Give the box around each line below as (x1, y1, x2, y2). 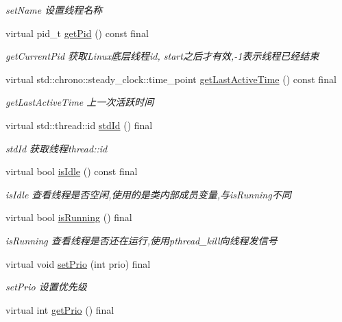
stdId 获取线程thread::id (5, 141, 108, 155)
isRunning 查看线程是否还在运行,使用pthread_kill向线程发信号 (5, 233, 278, 247)
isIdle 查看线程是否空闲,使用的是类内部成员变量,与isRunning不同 (5, 187, 291, 201)
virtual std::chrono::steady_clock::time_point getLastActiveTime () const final (5, 71, 337, 86)
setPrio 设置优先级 (5, 279, 87, 294)
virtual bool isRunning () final (5, 210, 132, 225)
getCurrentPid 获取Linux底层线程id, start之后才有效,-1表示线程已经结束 (5, 49, 319, 63)
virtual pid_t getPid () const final (5, 25, 149, 40)
